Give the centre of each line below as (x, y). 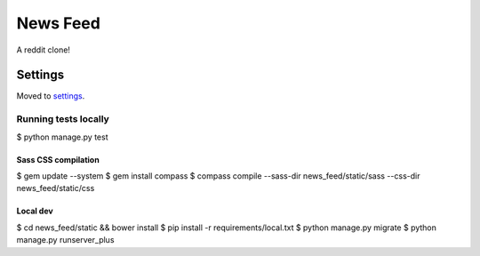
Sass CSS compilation (58, 159)
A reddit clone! (44, 50)
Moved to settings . (51, 96)
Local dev (35, 211)
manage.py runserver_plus (65, 240)
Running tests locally (63, 119)
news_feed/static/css (56, 188)
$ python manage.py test (62, 137)
